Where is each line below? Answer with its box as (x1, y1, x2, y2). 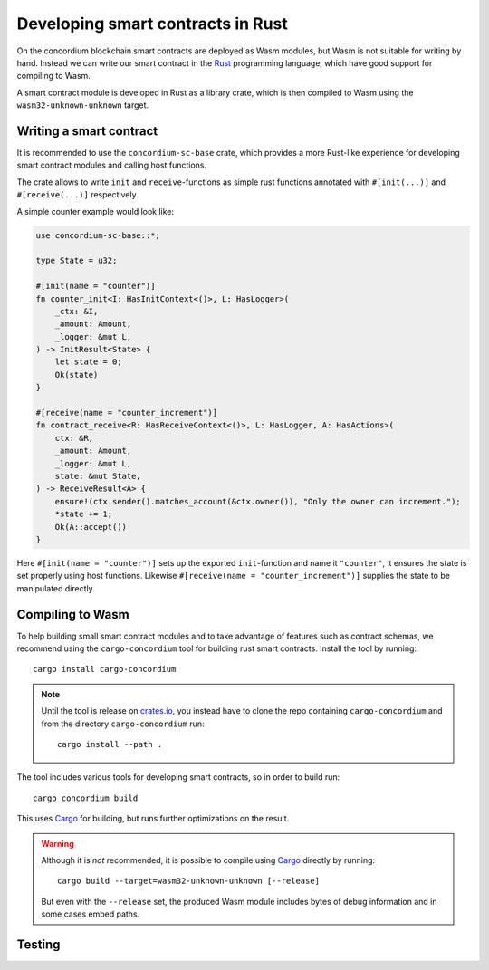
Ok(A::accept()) (54, 522, 127, 532)
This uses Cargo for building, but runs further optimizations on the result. (16, 813, 290, 824)
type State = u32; (35, 255, 118, 266)
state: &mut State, (54, 471, 142, 481)
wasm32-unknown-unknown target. (16, 100, 149, 110)
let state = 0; (54, 357, 122, 367)
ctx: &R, (54, 433, 94, 443)
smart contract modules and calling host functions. (16, 159, 207, 171)
